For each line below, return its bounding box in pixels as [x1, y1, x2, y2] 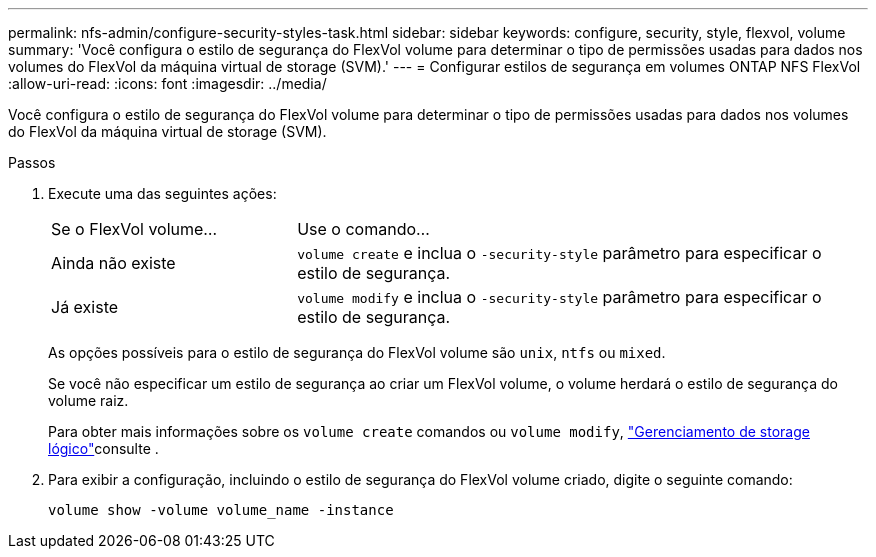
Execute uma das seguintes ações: [48, 185, 277, 202]
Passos [8, 154, 56, 171]
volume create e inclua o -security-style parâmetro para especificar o [297, 243, 822, 263]
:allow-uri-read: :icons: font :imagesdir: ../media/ [8, 75, 327, 92]
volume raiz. [48, 392, 129, 409]
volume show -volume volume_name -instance [48, 502, 394, 518]
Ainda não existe [51, 253, 176, 273]
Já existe [51, 297, 119, 317]
